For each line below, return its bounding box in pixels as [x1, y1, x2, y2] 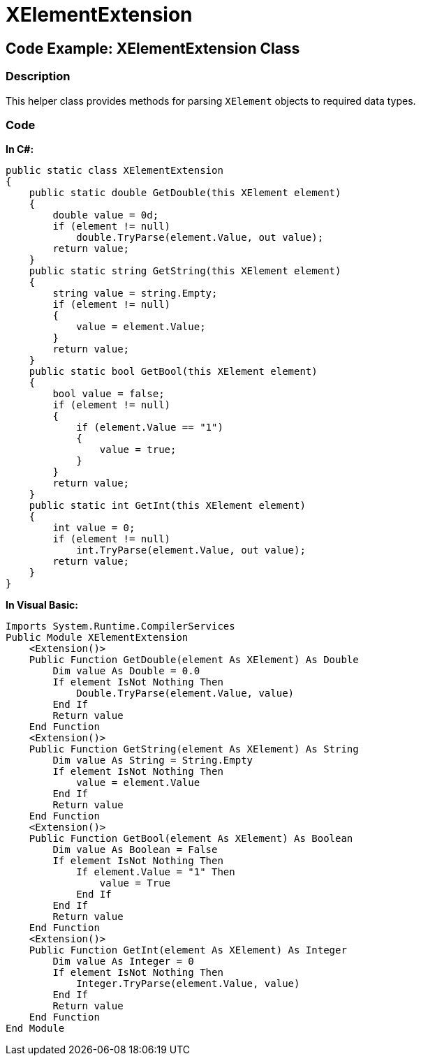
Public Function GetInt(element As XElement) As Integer [29, 944, 347, 956]
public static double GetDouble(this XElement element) [29, 187, 341, 199]
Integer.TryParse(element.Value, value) [76, 978, 300, 990]
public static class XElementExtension [6, 165, 223, 177]
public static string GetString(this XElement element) [29, 265, 341, 277]
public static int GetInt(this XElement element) [29, 500, 306, 512]
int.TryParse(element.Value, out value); [76, 544, 306, 556]
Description [6, 69, 71, 84]
